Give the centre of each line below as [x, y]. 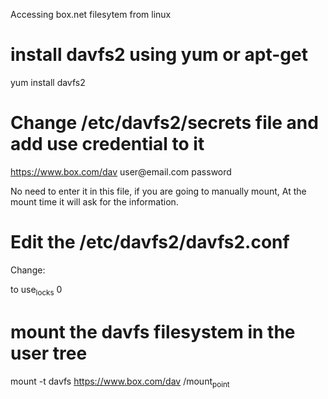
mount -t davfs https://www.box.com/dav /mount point [120, 382]
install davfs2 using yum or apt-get [159, 55]
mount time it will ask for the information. [94, 201]
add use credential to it [107, 144]
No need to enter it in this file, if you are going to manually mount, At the [158, 191]
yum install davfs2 [48, 82]
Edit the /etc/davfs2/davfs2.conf [150, 242]
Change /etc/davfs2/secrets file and [164, 123]
